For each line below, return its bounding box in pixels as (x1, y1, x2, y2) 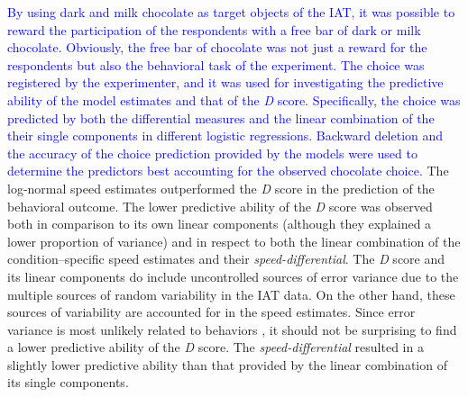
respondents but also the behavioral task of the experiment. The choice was (7, 55, 425, 74)
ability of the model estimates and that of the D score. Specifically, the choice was (7, 90, 461, 109)
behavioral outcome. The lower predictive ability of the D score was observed (7, 196, 433, 215)
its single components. (7, 373, 129, 392)
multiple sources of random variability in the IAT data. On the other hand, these (7, 284, 455, 303)
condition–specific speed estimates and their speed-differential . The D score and (7, 249, 445, 268)
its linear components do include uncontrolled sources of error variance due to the (7, 266, 459, 285)
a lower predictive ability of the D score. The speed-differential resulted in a (7, 338, 424, 356)
